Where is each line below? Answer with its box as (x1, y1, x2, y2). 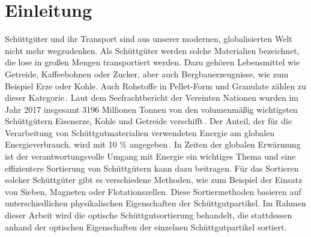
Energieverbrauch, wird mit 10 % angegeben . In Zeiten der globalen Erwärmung (5, 138, 301, 151)
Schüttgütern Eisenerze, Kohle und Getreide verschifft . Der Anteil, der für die (5, 115, 292, 127)
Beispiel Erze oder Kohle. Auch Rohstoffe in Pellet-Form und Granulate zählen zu (5, 79, 306, 92)
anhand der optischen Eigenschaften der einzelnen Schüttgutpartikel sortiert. (5, 220, 287, 233)
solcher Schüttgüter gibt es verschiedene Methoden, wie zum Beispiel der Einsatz (5, 173, 303, 186)
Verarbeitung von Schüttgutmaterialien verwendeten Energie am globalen (5, 126, 275, 139)
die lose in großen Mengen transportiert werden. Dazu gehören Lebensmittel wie (5, 56, 300, 68)
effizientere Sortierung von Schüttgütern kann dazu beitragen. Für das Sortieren (5, 161, 299, 174)
